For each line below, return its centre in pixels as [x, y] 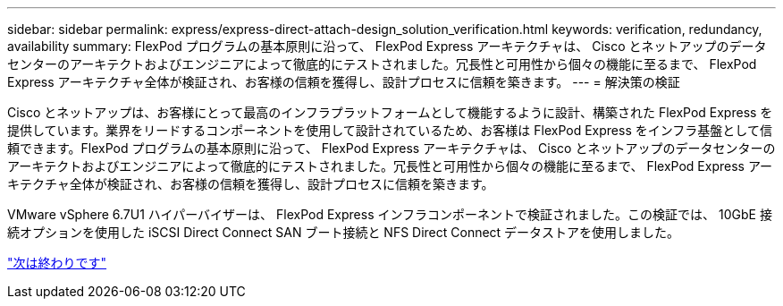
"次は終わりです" [57, 263]
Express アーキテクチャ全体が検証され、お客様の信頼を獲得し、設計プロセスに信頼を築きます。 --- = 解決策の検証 [344, 82]
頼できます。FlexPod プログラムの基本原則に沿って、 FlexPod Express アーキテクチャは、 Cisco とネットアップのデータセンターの [391, 148]
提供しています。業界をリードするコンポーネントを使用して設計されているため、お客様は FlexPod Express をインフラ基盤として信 [390, 130]
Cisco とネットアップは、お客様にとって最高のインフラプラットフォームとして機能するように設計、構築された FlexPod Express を [390, 112]
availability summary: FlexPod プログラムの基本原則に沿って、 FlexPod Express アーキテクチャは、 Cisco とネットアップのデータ [387, 46]
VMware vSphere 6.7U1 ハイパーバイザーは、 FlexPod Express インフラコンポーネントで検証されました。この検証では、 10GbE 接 [390, 214]
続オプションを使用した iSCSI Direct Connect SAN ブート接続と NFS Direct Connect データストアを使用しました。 [344, 232]
